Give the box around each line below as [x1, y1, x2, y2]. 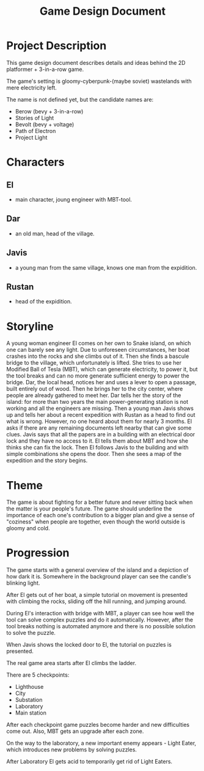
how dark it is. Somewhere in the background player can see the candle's [6, 573, 191, 580]
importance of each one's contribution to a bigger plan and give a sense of [6, 512, 195, 519]
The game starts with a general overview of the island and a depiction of [6, 566, 189, 574]
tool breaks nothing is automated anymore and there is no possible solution [6, 623, 195, 630]
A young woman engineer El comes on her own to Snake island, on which [6, 340, 191, 347]
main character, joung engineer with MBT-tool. [15, 196, 133, 203]
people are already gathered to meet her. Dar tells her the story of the [6, 392, 181, 399]
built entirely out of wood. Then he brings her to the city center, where [6, 385, 183, 393]
